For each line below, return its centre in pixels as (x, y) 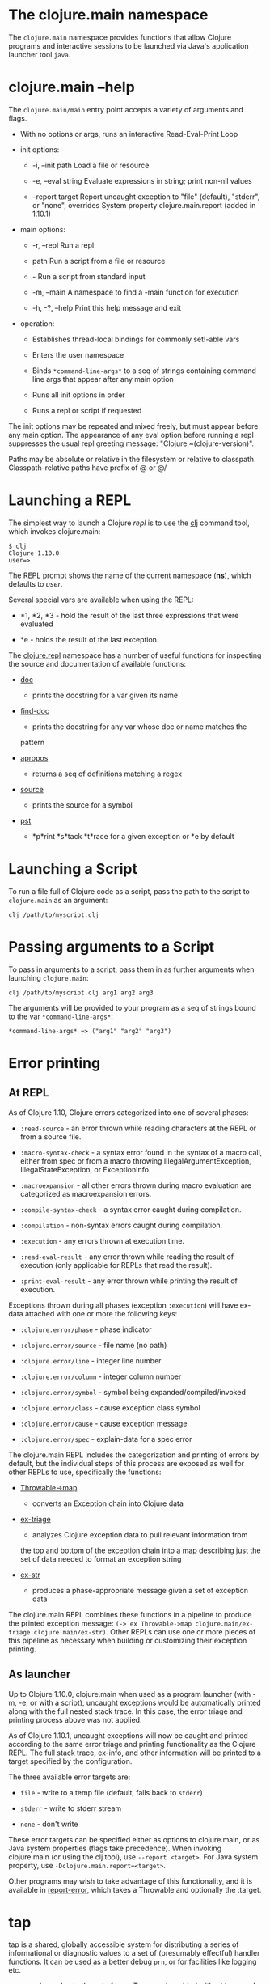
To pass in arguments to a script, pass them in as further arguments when (131, 969)
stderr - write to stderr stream (71, 1808)
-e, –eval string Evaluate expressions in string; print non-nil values (142, 180)
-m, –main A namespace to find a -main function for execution (136, 292)
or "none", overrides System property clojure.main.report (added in (144, 205)
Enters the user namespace (78, 354)
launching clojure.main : (49, 977)
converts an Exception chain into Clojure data (108, 1503)
